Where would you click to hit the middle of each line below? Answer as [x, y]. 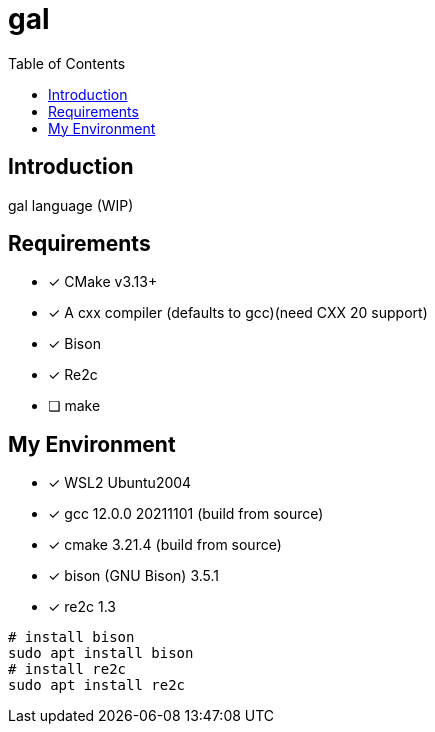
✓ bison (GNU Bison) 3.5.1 [133, 576]
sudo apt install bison [101, 653]
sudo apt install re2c [97, 685]
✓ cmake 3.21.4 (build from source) [165, 545]
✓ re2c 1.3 [82, 607]
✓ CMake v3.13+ [103, 282]
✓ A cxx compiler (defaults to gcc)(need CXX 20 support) [238, 313]
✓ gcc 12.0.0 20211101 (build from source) [186, 514]
